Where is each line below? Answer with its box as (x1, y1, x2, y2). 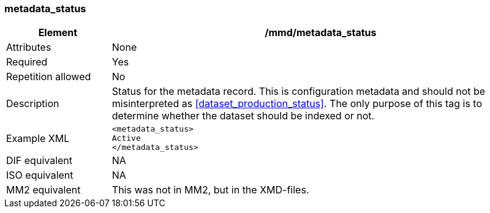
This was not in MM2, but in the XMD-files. (111, 184, 309, 196)
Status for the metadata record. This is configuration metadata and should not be (111, 85, 486, 98)
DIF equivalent (6, 154, 73, 167)
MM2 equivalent (6, 184, 81, 196)
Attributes (6, 41, 51, 54)
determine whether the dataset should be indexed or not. (111, 110, 375, 122)
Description (6, 97, 59, 110)
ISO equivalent (6, 169, 73, 182)
